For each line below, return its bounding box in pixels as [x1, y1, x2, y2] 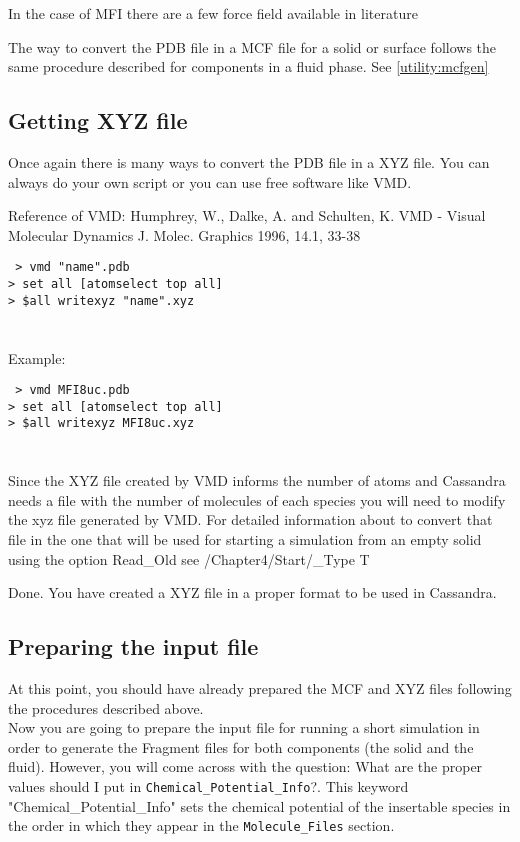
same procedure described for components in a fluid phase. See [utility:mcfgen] [8, 56, 489, 77]
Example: [8, 347, 66, 368]
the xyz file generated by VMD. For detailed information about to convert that [8, 509, 493, 530]
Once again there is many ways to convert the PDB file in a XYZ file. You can [8, 151, 490, 172]
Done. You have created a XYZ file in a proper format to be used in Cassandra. [8, 582, 497, 603]
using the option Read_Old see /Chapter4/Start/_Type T [8, 548, 370, 569]
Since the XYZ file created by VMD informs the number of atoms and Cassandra [8, 470, 506, 491]
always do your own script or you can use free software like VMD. [8, 171, 412, 192]
